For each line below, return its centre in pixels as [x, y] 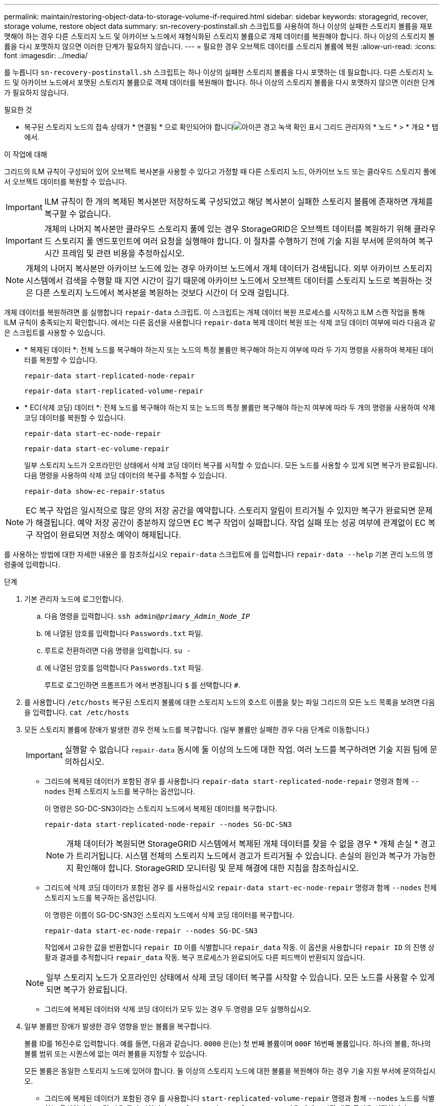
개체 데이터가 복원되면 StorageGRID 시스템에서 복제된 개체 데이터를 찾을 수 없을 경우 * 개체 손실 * [242, 844]
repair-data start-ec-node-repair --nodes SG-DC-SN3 [151, 931]
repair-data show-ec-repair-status [95, 491]
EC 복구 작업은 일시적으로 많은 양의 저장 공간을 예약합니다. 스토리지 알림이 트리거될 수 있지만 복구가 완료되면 [221, 510]
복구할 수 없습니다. [78, 214]
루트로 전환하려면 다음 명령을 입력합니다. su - [118, 650]
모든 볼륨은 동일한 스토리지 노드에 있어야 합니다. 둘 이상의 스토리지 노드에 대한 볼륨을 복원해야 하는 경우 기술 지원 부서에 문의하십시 [230, 1071]
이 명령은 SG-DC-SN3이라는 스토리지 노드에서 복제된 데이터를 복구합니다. [161, 808]
